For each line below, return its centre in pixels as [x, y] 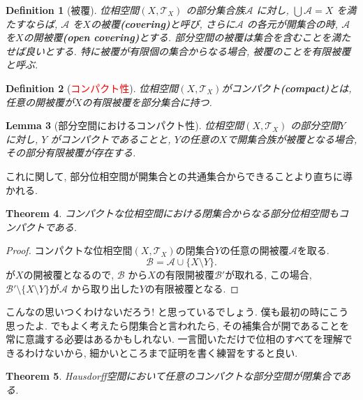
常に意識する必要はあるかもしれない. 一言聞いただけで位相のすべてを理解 [174, 339]
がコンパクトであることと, [111, 139]
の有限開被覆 [185, 274]
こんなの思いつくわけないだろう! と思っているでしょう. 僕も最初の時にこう [177, 312]
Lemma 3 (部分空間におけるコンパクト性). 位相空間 [125, 125]
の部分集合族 [215, 10]
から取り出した [105, 288]
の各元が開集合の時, [292, 23]
